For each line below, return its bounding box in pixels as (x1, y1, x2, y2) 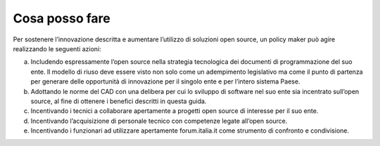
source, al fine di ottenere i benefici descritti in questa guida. (30, 97, 207, 105)
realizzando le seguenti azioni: (13, 44, 101, 53)
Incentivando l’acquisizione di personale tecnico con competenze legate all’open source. (30, 117, 288, 125)
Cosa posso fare (13, 11, 110, 26)
